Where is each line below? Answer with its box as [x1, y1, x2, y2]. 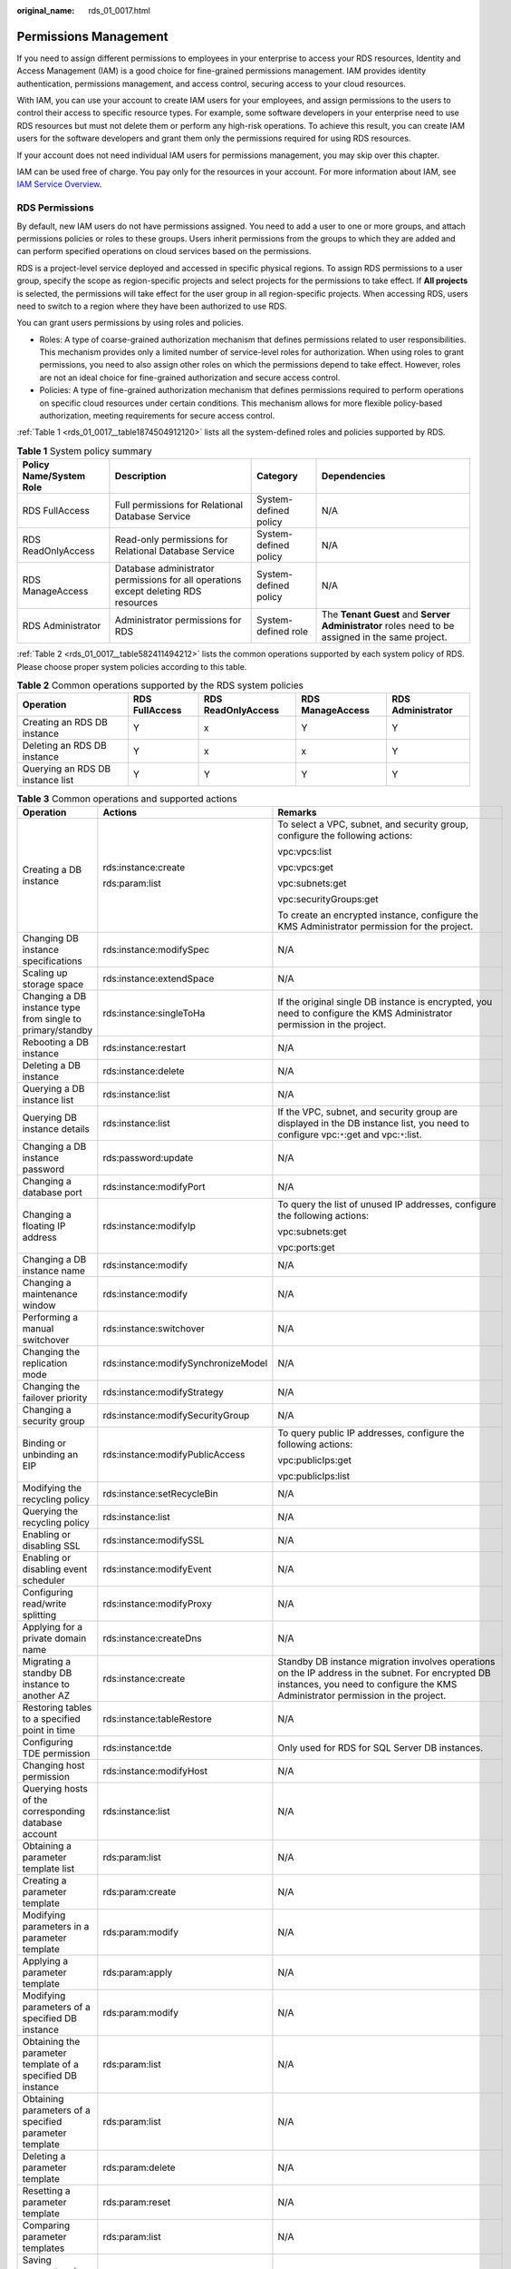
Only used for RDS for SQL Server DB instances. [277, 1741, 484, 1753]
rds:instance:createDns [102, 1632, 203, 1645]
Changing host [22, 1759, 85, 1772]
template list [22, 1861, 75, 1874]
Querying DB [22, 1111, 77, 1124]
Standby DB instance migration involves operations [277, 1655, 496, 1667]
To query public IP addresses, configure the [277, 1426, 465, 1439]
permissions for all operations [114, 574, 242, 586]
